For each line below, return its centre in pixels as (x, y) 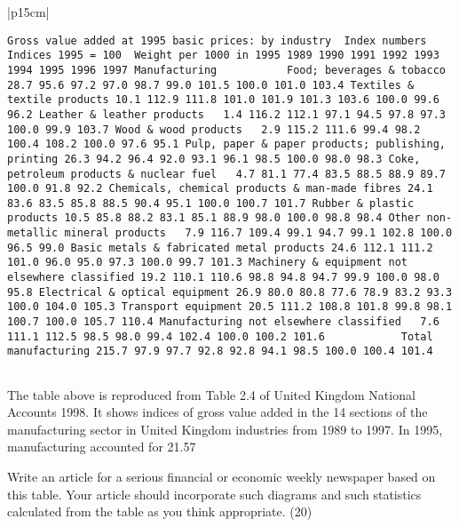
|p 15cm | (28, 12)
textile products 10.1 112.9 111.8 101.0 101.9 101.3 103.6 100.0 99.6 (223, 100)
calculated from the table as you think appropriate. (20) (160, 511)
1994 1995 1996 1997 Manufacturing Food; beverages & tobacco (226, 70)
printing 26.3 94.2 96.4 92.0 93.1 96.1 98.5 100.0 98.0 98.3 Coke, (214, 159)
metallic (33, 233)
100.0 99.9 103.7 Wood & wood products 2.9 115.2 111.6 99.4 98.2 (214, 129)
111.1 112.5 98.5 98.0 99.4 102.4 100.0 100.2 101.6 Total (220, 336)
